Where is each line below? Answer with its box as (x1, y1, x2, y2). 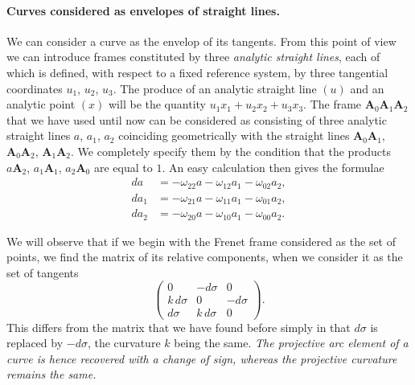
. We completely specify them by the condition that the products (71, 142, 392, 159)
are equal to (93, 158, 153, 175)
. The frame (303, 96, 362, 113)
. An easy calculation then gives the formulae (162, 158, 384, 175)
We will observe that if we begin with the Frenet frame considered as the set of (6, 232, 397, 249)
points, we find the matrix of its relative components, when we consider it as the (6, 248, 403, 265)
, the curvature (87, 334, 161, 351)
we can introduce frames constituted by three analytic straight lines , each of (6, 48, 380, 65)
